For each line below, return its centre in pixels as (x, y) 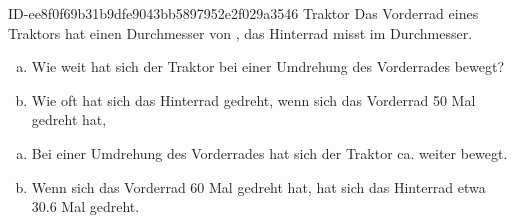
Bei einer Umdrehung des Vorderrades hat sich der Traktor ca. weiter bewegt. (269, 152)
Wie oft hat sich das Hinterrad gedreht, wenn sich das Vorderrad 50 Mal (253, 99)
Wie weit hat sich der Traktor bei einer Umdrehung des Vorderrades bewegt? (268, 66)
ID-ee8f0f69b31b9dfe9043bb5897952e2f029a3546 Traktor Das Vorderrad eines (243, 13)
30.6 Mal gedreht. (85, 206)
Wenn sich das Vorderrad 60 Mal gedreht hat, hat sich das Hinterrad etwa (258, 186)
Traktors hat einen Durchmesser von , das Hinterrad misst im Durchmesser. (240, 32)
